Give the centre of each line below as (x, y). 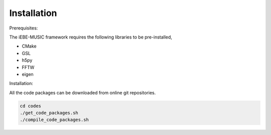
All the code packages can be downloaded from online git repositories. (83, 92)
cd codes (31, 106)
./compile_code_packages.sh (54, 120)
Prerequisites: (24, 28)
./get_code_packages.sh (49, 113)
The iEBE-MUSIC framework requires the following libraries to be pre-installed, (91, 37)
